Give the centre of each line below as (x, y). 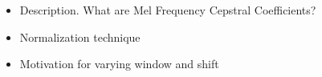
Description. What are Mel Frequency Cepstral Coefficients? (168, 10)
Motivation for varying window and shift (119, 64)
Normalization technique (80, 36)
